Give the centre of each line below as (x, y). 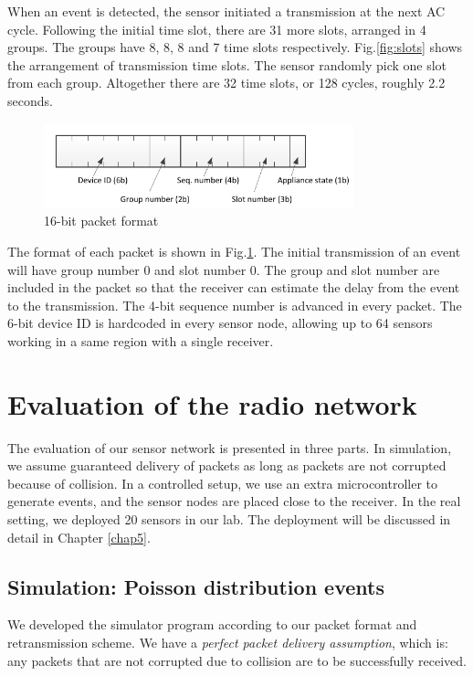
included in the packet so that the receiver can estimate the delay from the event (234, 287)
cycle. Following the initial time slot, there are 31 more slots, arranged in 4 (217, 29)
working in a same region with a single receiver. (141, 340)
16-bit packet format (101, 221)
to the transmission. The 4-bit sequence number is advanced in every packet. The (235, 305)
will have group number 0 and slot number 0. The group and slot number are (224, 269)
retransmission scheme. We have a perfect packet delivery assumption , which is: (228, 642)
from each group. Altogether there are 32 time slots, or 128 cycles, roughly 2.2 (226, 83)
